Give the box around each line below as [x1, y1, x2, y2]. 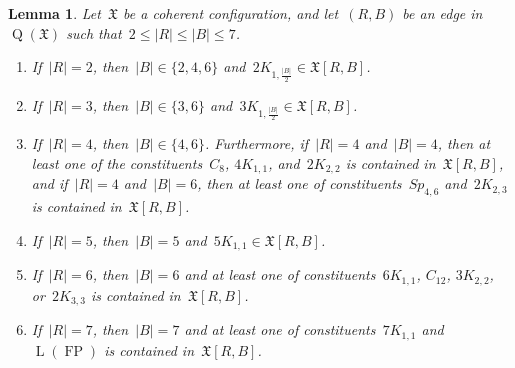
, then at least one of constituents [197, 173, 402, 194]
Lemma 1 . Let [8, 3, 101, 23]
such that [66, 22, 122, 43]
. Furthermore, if [205, 133, 309, 154]
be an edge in [402, 3, 483, 23]
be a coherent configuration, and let [123, 3, 339, 23]
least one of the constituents [31, 152, 203, 173]
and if [31, 173, 68, 194]
